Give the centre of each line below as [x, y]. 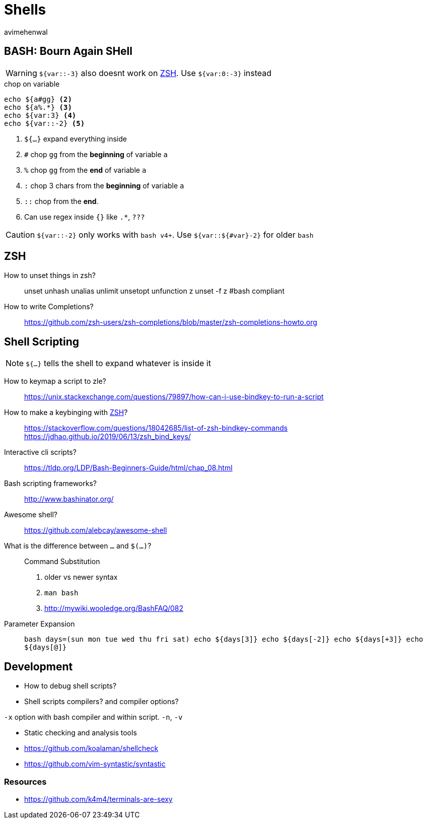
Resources [25, 781]
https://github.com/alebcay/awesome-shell [96, 530]
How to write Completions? [49, 307]
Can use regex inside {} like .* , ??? [85, 217]
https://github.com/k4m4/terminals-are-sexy [98, 799]
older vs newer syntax [81, 577]
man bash [61, 593]
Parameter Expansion [40, 624]
